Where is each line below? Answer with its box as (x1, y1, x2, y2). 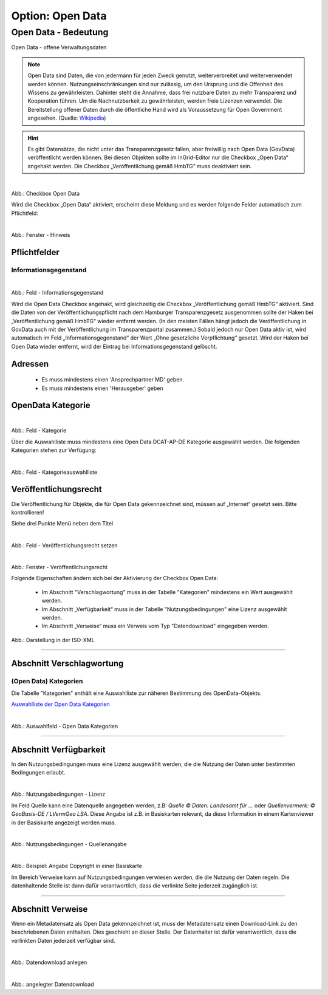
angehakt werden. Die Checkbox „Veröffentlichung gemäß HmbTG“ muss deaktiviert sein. (27, 162, 252, 169)
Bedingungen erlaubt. (11, 769, 66, 776)
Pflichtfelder (11, 247, 60, 258)
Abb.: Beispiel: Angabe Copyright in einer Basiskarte (11, 863, 143, 870)
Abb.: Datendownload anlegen (11, 959, 87, 966)
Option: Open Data (11, 9, 107, 22)
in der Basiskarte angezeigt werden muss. (11, 819, 117, 826)
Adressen (11, 358, 49, 369)
